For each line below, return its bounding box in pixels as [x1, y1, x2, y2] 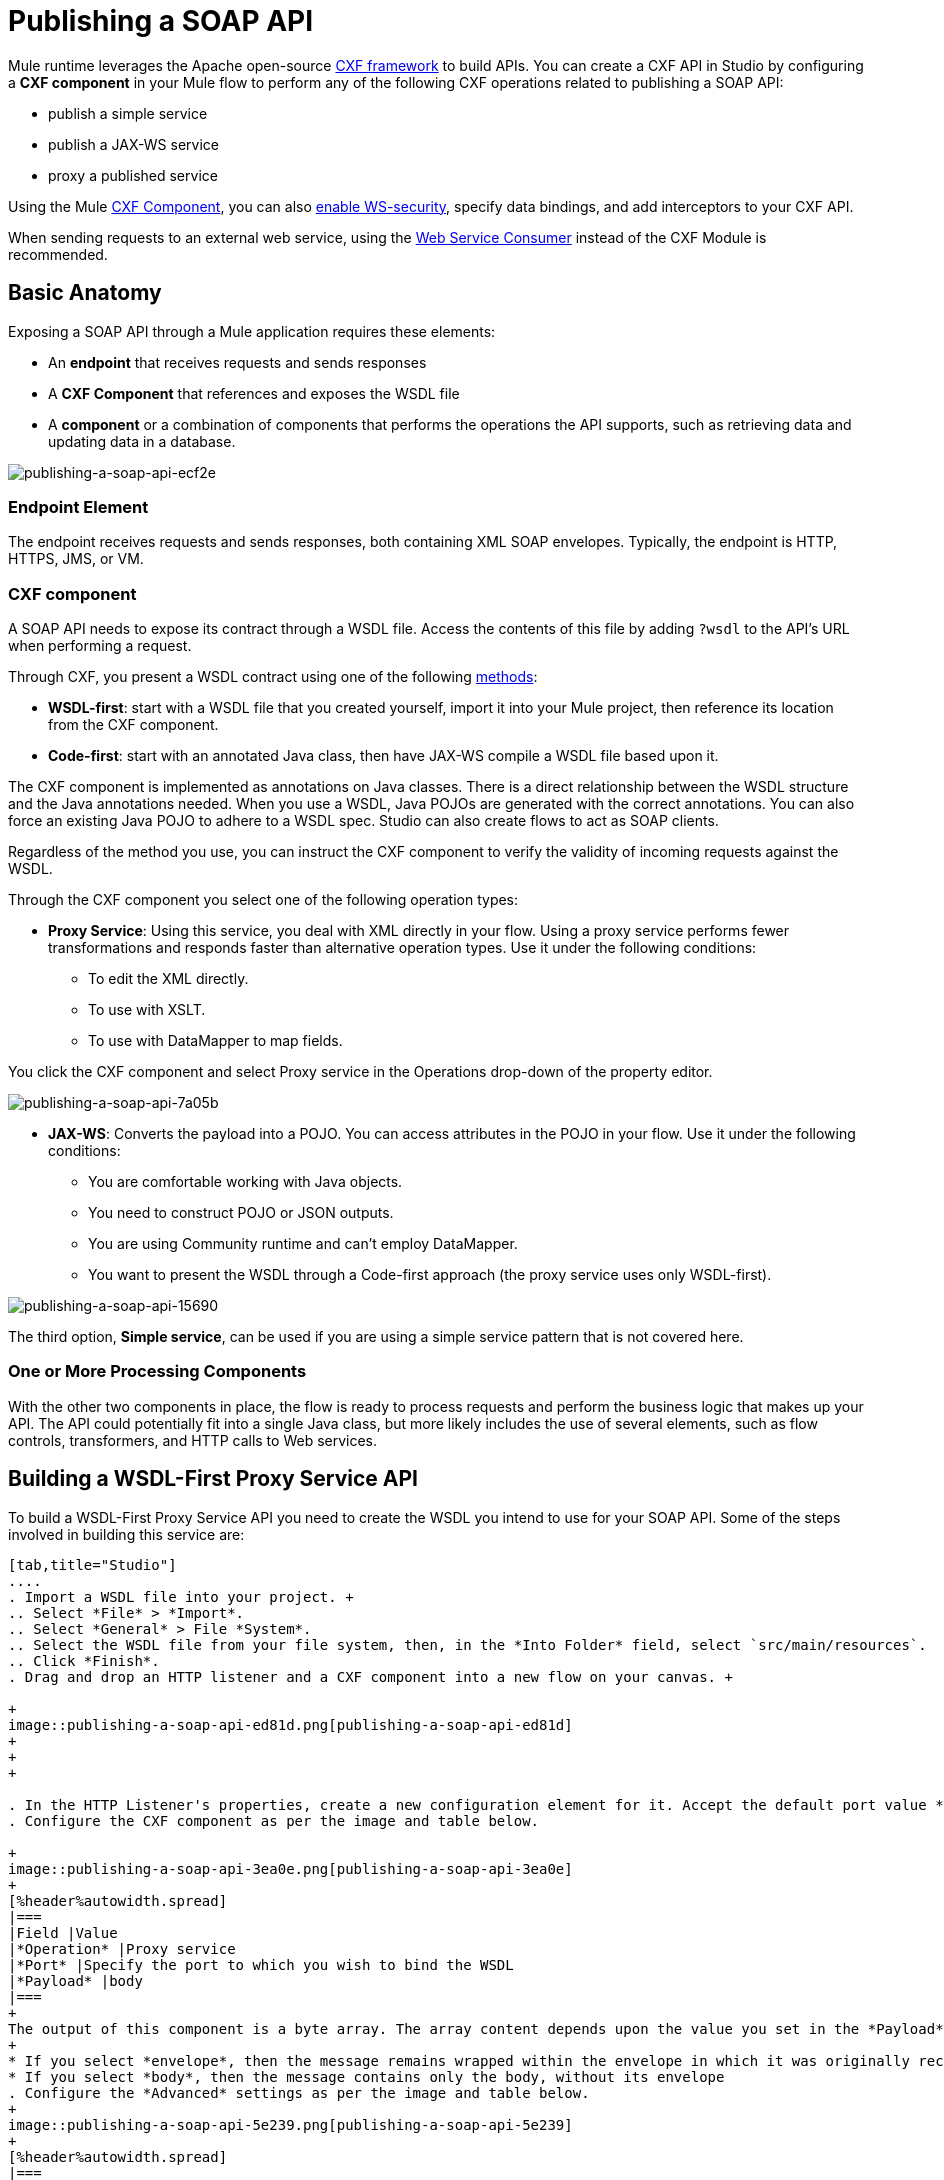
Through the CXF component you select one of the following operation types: [8, 891, 519, 909]
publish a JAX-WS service [48, 135, 219, 153]
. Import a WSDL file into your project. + [8, 1588, 354, 1605]
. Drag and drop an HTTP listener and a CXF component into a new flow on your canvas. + [8, 1668, 733, 1685]
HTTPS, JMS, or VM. [8, 550, 144, 568]
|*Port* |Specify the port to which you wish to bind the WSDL [8, 1956, 514, 1973]
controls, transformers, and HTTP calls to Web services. [8, 1431, 378, 1449]
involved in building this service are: [8, 1525, 245, 1543]
